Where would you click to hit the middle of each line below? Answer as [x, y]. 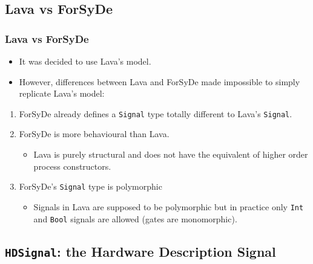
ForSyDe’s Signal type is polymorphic [91, 186]
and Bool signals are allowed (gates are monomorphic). [135, 218]
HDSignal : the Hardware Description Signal [140, 251]
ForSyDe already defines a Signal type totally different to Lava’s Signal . [156, 113]
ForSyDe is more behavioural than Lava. [94, 134]
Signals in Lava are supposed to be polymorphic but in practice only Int [169, 206]
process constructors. [72, 166]
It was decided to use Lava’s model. [85, 61]
